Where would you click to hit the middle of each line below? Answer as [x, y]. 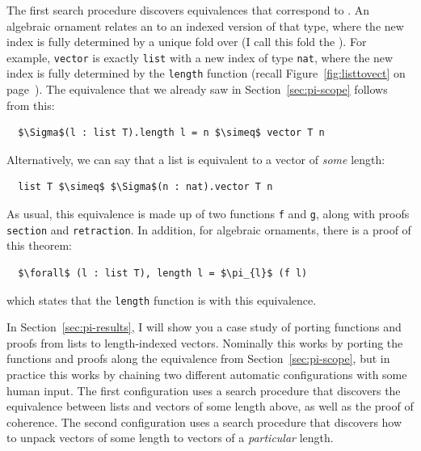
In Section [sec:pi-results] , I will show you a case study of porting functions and [204, 327]
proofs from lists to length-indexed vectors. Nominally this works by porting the [205, 342]
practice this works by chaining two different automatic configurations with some [207, 374]
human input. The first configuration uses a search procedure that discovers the [204, 390]
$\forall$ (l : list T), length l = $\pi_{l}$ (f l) [163, 273]
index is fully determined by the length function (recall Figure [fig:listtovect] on [206, 73]
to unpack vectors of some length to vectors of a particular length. [170, 438]
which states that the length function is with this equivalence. [162, 299]
